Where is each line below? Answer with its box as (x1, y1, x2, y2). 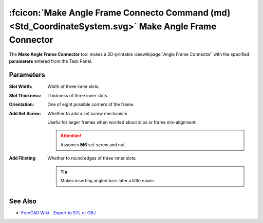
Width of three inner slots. (47, 84, 100, 89)
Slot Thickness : (9, 92, 41, 98)
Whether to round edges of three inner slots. (47, 155, 137, 161)
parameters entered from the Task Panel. (9, 58, 93, 64)
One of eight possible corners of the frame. (47, 102, 134, 107)
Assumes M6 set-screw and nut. (60, 141, 126, 148)
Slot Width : (9, 84, 33, 89)
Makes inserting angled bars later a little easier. (60, 177, 155, 183)
